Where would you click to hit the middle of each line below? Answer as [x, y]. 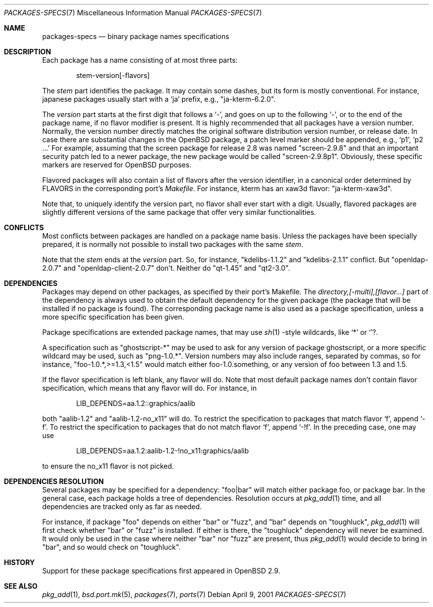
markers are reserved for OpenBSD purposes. [117, 165]
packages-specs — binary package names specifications [136, 36]
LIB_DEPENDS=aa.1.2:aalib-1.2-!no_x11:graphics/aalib [163, 451]
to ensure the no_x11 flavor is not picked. [108, 466]
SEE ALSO [21, 586]
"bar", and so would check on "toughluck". [111, 547]
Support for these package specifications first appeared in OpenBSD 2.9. [161, 571]
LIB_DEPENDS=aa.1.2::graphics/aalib [136, 403]
